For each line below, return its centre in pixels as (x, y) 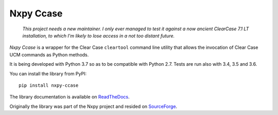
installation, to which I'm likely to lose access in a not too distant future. (99, 35)
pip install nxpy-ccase (49, 85)
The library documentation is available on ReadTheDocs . (69, 97)
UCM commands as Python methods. (49, 54)
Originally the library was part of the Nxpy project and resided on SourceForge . (93, 106)
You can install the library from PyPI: (48, 73)
